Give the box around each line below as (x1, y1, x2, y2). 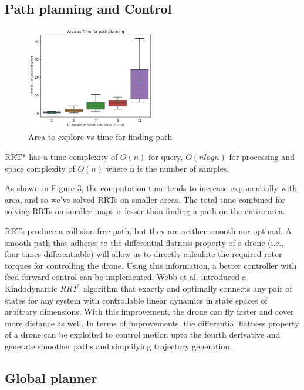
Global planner (5, 368, 97, 386)
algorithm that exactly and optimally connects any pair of (83, 282, 292, 294)
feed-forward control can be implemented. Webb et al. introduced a (5, 271, 246, 283)
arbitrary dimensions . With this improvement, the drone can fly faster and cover (5, 305, 294, 318)
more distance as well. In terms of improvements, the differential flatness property (5, 316, 299, 329)
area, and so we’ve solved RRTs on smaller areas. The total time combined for (5, 193, 286, 205)
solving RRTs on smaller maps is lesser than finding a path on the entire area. (5, 205, 285, 217)
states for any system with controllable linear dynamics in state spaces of (5, 294, 268, 306)
